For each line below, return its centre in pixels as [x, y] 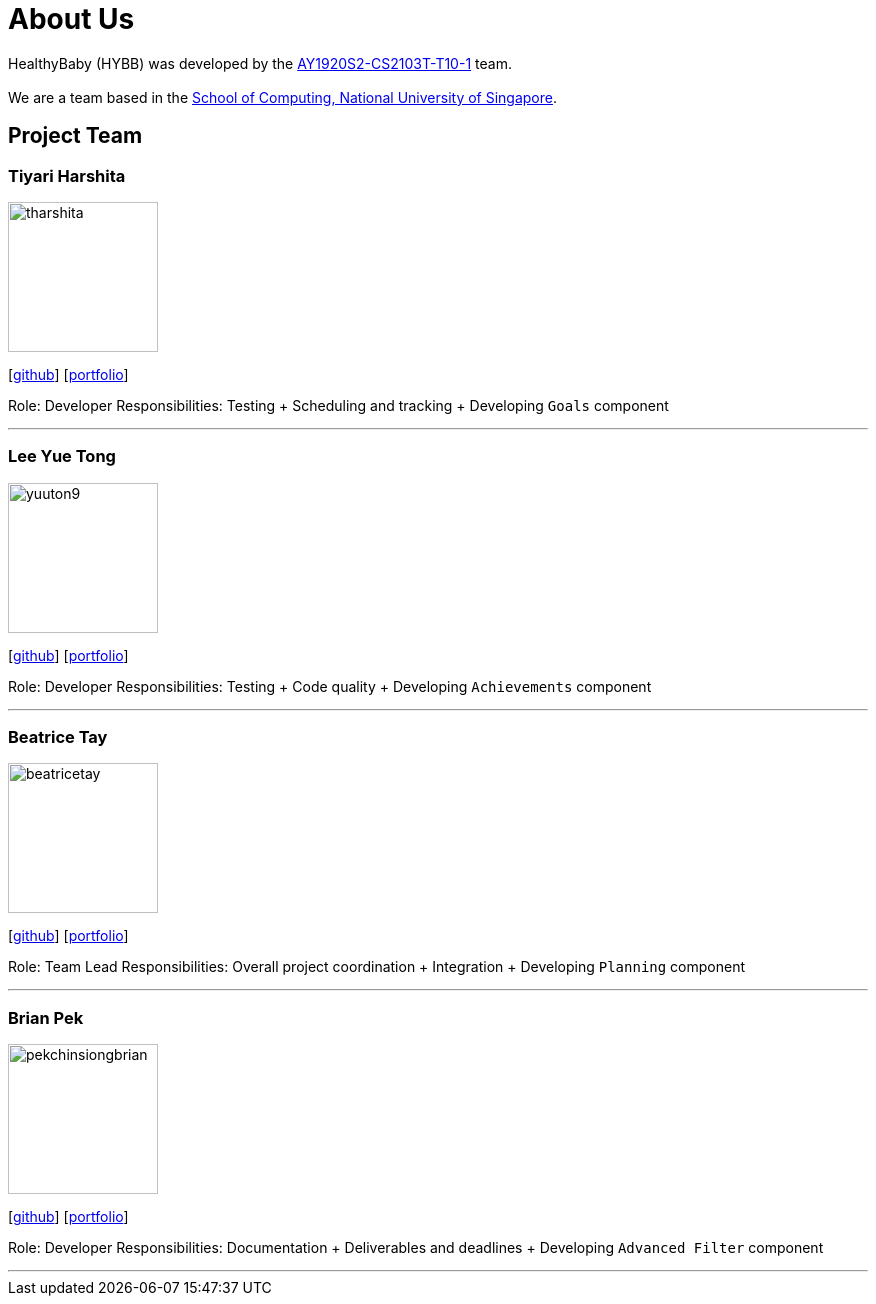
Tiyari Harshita [67, 175]
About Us [71, 19]
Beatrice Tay [58, 737]
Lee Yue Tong [62, 456]
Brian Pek [46, 1017]
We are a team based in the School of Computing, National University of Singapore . [283, 97]
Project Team [75, 136]
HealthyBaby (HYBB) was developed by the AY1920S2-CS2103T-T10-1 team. [260, 63]
